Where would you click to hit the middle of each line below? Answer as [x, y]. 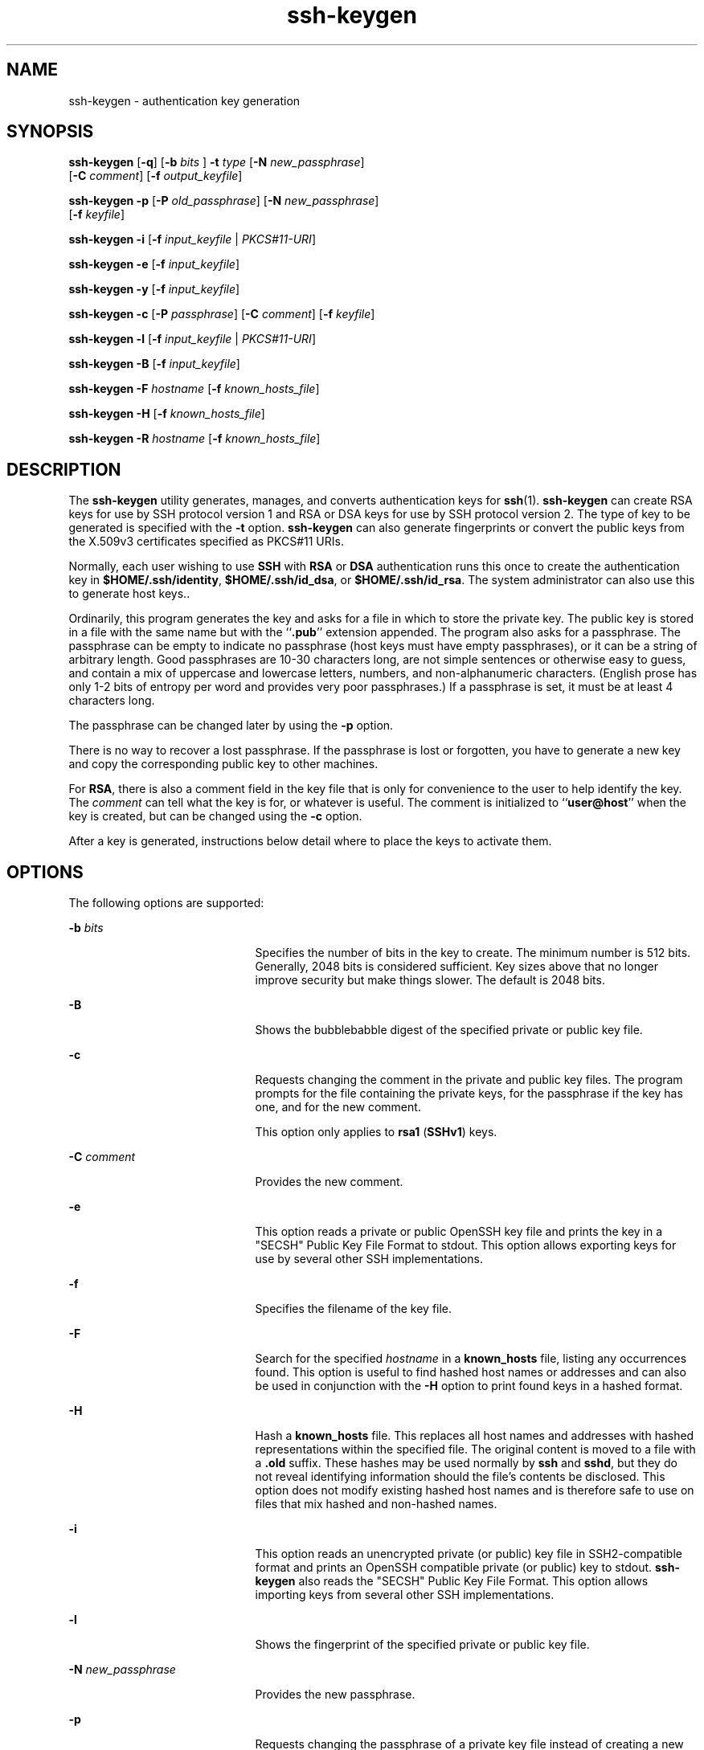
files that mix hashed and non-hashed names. [376, 1504]
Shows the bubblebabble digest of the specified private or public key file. [449, 1030]
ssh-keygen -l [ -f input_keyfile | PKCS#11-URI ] [192, 339]
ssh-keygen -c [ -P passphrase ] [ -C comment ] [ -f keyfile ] [222, 314]
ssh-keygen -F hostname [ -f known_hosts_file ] [194, 389]
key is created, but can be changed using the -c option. [215, 816]
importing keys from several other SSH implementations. [405, 1595]
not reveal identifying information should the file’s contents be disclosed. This [460, 1477]
